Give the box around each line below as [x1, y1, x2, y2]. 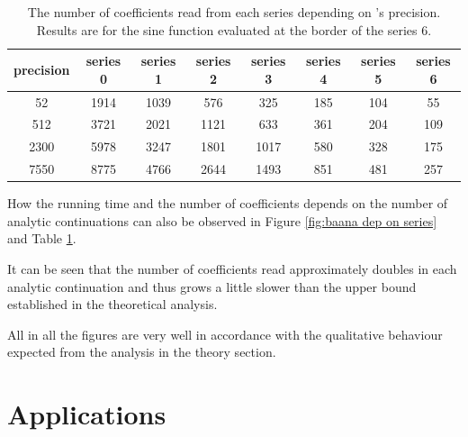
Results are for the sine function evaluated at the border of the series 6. [36, 20, 432, 39]
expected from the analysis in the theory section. [7, 342, 276, 361]
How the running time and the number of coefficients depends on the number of [7, 194, 448, 213]
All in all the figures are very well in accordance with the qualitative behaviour [7, 324, 443, 343]
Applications [7, 396, 166, 432]
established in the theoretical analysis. [7, 295, 218, 314]
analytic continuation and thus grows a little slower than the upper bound [7, 277, 417, 296]
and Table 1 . [7, 229, 76, 248]
